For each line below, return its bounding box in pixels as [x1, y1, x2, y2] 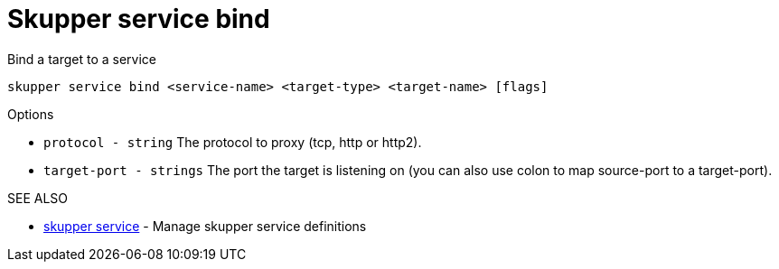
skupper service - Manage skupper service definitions [43, 218, 367, 234]
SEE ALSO [7, 190, 69, 206]
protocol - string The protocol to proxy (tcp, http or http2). [43, 134, 422, 150]
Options [7, 106, 54, 122]
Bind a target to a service [7, 51, 156, 67]
